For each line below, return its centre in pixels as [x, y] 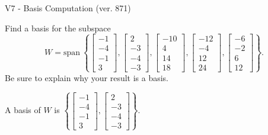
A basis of [23, 110]
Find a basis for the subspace [58, 28]
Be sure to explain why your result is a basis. [87, 77]
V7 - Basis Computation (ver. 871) [68, 8]
